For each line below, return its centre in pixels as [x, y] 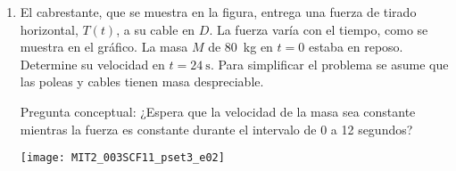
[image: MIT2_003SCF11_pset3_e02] [122, 158]
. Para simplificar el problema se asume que [329, 64]
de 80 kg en [240, 47]
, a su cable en [156, 29]
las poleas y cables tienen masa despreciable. [142, 81]
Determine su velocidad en [92, 64]
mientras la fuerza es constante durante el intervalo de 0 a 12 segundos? [216, 129]
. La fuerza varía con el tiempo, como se [319, 29]
